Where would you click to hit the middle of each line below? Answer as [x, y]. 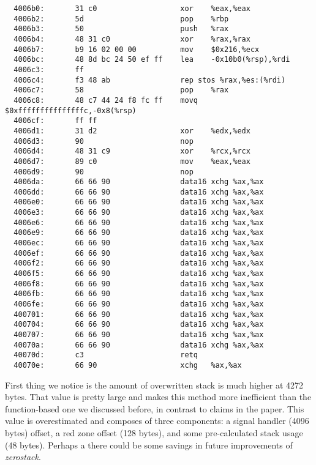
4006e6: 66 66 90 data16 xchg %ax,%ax [139, 222]
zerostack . [23, 457]
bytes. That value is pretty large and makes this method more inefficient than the [158, 397]
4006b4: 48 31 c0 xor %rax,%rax [132, 39]
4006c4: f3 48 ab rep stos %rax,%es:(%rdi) [150, 80]
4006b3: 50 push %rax [121, 29]
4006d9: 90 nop [103, 172]
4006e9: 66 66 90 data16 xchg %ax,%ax [139, 233]
